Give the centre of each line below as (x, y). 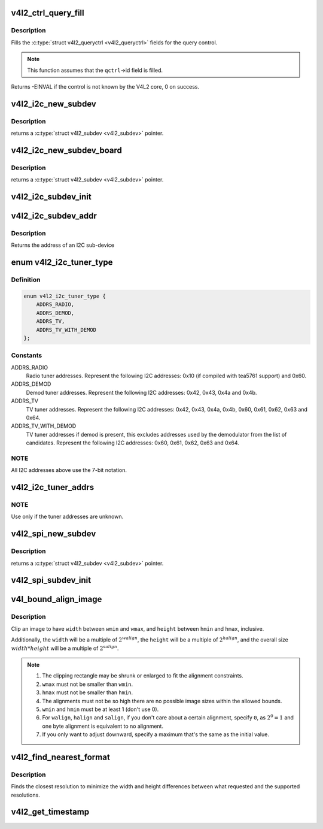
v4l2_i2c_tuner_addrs (53, 487)
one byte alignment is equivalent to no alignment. (103, 726)
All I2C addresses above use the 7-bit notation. (69, 470)
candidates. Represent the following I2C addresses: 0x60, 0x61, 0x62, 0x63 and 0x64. (132, 443)
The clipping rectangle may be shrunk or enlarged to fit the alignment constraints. (143, 676)
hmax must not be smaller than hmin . (88, 692)
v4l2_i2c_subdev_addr (54, 216)
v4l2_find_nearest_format (60, 757)
